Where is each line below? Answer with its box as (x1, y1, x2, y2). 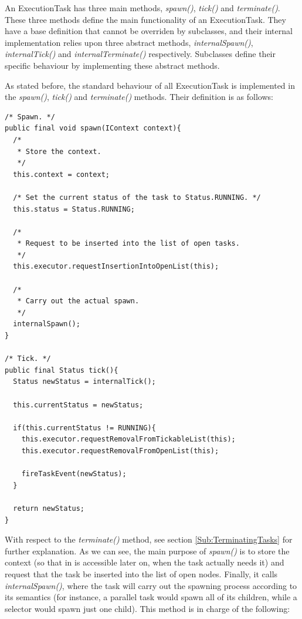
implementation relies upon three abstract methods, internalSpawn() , (5, 36, 253, 48)
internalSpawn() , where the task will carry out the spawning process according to (5, 579, 297, 591)
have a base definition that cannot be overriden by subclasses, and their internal (5, 25, 293, 37)
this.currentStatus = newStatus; (13, 400, 144, 409)
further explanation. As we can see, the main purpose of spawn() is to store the (5, 544, 290, 557)
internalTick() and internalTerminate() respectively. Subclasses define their (5, 48, 276, 60)
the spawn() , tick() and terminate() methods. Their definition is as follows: (5, 91, 273, 103)
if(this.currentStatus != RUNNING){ (13, 423, 156, 432)
